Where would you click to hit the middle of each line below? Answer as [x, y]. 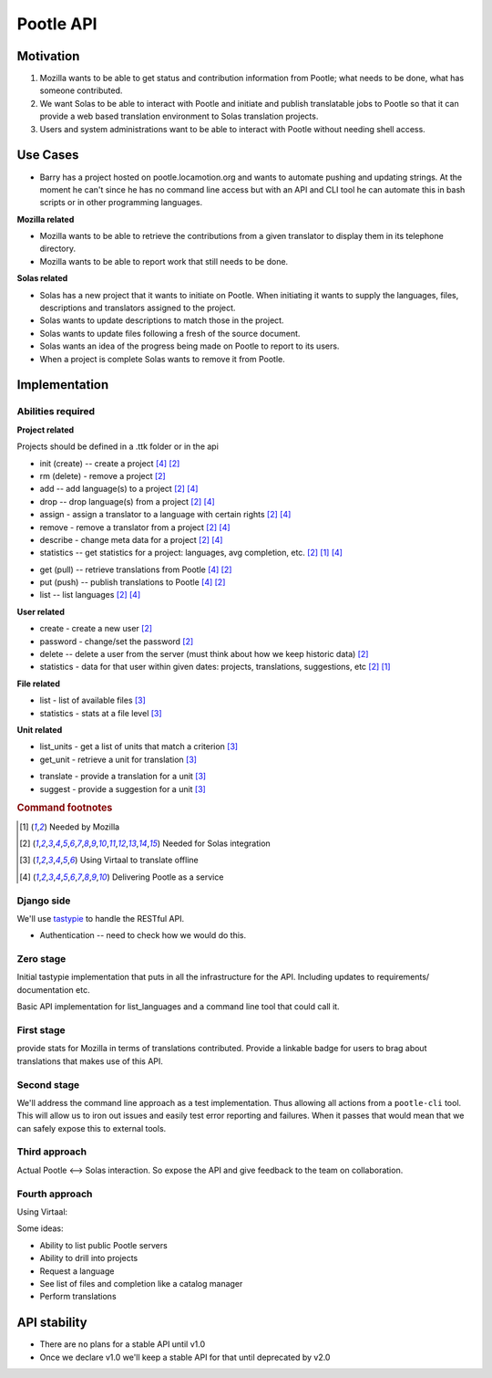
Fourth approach [55, 1194]
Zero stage [41, 959]
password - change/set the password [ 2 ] [117, 641]
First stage [41, 1029]
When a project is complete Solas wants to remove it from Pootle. [163, 359]
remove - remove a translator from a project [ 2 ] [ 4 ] [135, 527]
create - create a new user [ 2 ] [96, 629]
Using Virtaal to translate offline [139, 860]
